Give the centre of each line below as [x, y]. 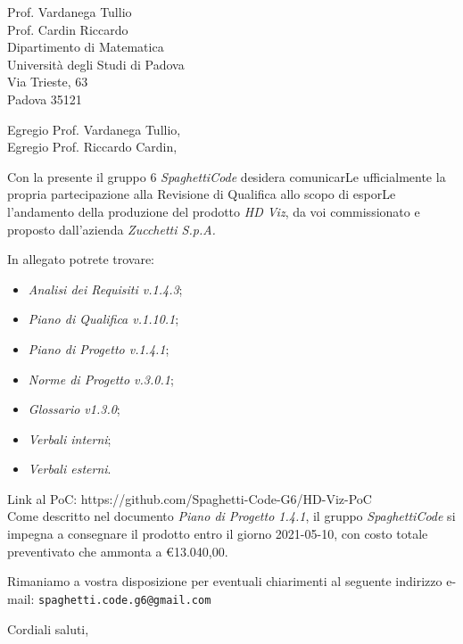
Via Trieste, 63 [48, 82]
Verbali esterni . [70, 469]
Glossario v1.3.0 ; [74, 409]
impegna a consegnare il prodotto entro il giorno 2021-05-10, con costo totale [218, 534]
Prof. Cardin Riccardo [68, 29]
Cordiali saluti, [48, 628]
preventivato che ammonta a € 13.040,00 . [118, 551]
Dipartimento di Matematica [86, 47]
